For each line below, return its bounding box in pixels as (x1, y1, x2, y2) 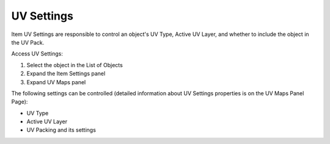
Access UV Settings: (11, 50, 64, 57)
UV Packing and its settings (26, 126, 96, 134)
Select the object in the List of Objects (26, 61, 123, 68)
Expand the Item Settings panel (26, 70, 106, 77)
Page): (11, 98, 28, 106)
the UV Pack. (11, 38, 45, 46)
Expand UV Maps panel (26, 78, 86, 85)
